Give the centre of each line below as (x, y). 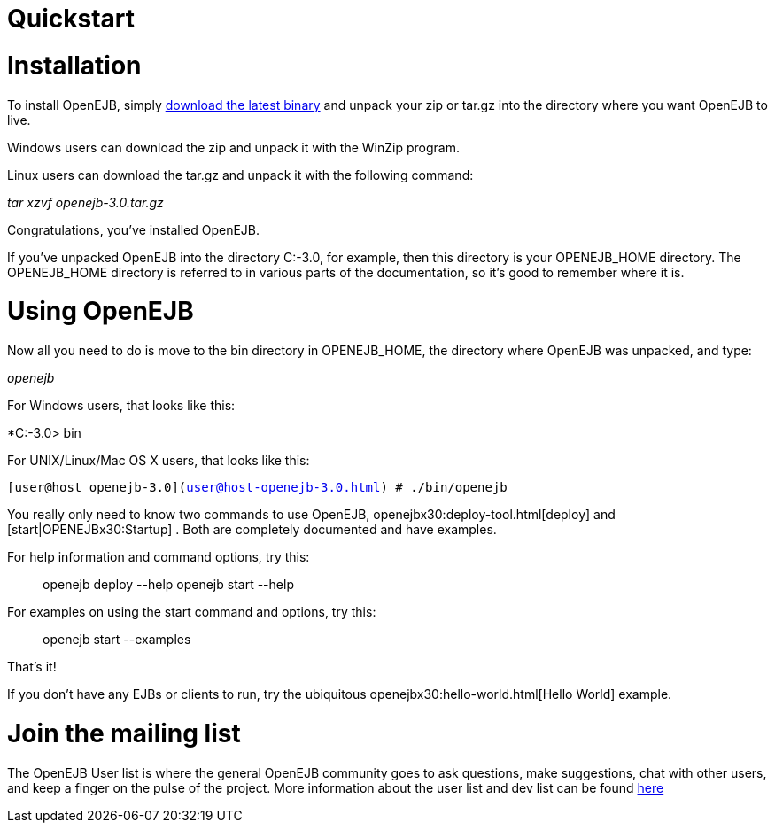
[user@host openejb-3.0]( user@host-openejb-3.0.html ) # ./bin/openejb (257, 487)
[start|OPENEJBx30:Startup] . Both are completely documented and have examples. (252, 529)
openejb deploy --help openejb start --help (168, 584)
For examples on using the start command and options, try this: (192, 612)
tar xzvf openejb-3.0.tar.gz (85, 202)
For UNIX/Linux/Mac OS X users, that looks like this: (159, 460)
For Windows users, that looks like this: (121, 405)
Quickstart (71, 19)
